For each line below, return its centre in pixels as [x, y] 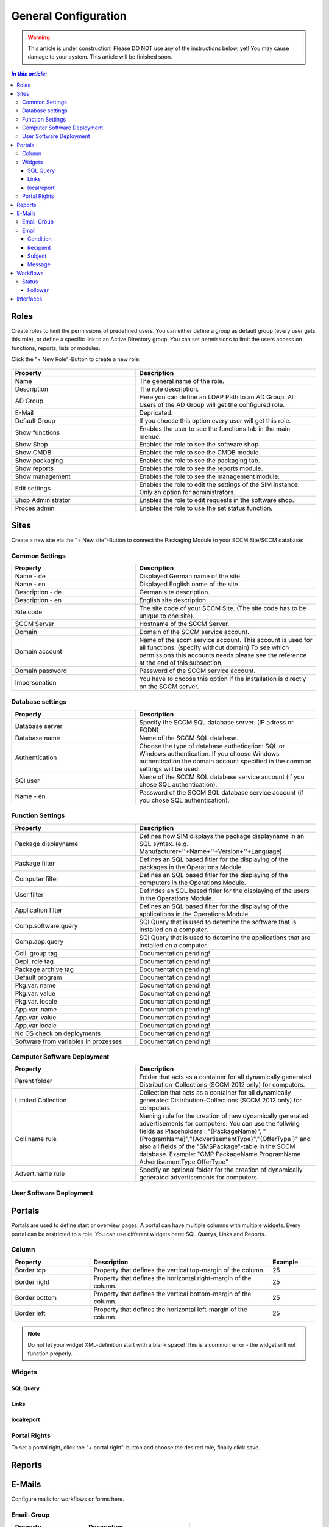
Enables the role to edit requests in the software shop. [217, 500]
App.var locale [36, 1025]
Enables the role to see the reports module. [201, 468]
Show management [43, 476]
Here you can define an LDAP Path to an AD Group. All [217, 397]
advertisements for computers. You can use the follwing [219, 1124]
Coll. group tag [36, 953]
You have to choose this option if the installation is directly [223, 679]
